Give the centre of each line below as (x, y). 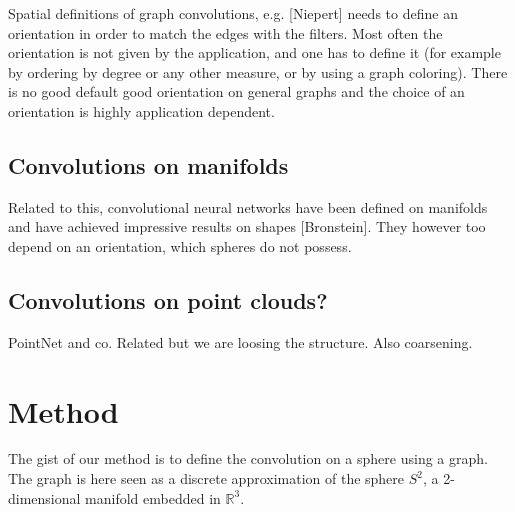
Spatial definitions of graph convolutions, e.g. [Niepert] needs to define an (233, 13)
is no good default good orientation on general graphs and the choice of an (236, 91)
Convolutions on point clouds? (168, 299)
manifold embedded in (153, 497)
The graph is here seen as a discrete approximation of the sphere (206, 478)
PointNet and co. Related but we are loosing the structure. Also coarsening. (240, 341)
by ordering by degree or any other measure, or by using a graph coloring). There (258, 71)
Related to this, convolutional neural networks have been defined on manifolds (248, 206)
